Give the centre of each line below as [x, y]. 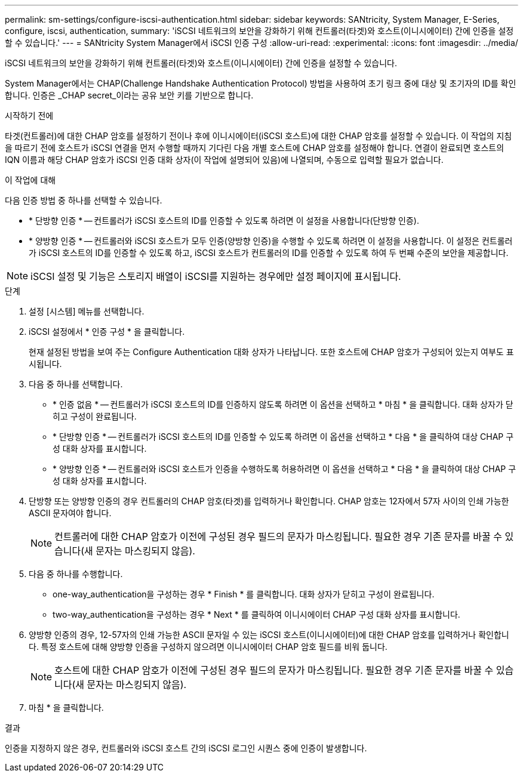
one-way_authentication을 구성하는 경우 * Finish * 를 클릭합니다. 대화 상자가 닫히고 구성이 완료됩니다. [244, 594]
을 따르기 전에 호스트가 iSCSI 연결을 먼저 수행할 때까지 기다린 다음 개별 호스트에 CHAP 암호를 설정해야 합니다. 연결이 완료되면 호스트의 [255, 148]
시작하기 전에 [29, 115]
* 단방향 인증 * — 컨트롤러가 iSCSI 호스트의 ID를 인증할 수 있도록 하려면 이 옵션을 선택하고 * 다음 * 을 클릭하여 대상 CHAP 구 [283, 437]
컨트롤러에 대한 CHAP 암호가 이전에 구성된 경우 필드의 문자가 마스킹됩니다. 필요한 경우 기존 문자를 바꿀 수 [278, 536]
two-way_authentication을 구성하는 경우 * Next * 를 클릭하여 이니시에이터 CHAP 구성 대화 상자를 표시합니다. [256, 614]
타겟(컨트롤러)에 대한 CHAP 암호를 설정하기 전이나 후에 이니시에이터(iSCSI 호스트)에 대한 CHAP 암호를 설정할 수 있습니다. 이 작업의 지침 [259, 136]
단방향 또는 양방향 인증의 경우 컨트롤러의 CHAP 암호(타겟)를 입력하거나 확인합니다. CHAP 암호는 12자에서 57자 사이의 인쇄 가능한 [269, 501]
